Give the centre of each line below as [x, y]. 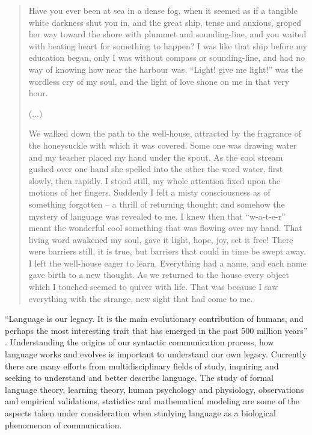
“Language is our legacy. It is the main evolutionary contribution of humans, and [154, 319]
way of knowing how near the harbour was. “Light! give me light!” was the [166, 69]
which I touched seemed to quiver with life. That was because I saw [153, 287]
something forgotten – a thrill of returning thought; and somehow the [157, 204]
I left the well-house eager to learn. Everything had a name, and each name [167, 263]
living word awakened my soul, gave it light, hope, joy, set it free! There [161, 239]
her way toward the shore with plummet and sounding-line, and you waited [167, 34]
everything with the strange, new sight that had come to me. [141, 298]
